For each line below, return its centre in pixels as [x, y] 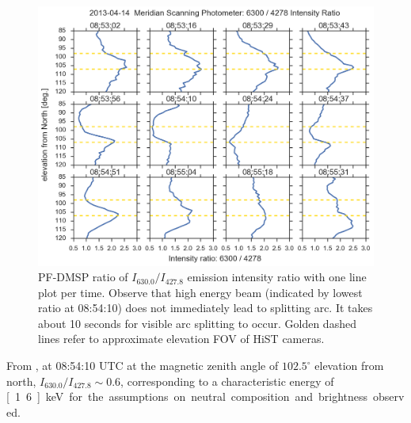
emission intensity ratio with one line [277, 277]
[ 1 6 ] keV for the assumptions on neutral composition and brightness [187, 396]
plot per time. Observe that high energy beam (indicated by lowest [200, 292]
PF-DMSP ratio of [83, 277]
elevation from [349, 366]
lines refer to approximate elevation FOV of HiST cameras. [181, 339]
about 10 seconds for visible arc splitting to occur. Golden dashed [197, 323]
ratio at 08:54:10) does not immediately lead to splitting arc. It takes [205, 308]
